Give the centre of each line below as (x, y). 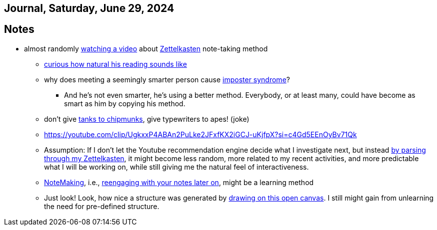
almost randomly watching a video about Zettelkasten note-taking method (146, 48)
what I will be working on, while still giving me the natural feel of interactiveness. (176, 167)
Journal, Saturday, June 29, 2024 (89, 8)
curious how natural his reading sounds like (115, 64)
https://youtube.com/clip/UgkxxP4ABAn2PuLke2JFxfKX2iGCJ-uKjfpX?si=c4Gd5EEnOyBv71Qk (200, 134)
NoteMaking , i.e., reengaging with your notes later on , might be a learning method (179, 182)
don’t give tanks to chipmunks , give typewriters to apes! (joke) (147, 119)
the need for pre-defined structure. (102, 206)
